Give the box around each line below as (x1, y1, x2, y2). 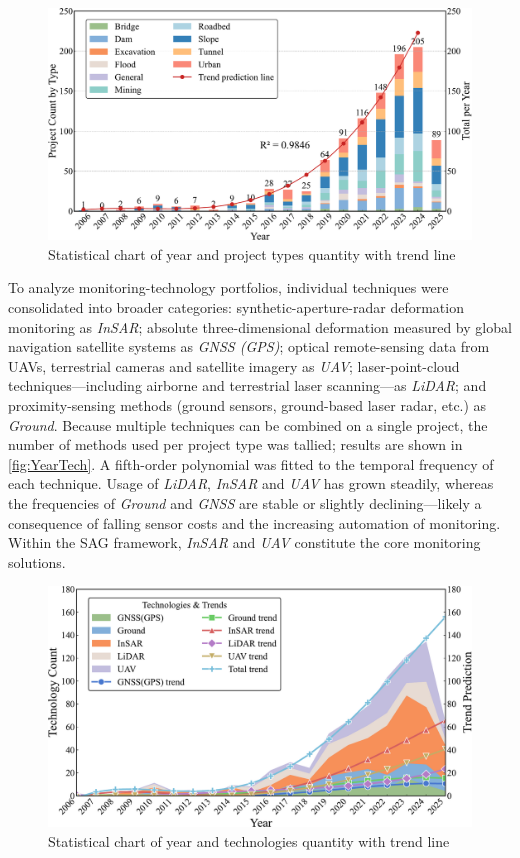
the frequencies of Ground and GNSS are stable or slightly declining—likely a (8, 493, 482, 513)
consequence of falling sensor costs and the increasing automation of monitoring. (8, 512, 501, 533)
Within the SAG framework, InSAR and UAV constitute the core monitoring (8, 532, 481, 553)
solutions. (8, 551, 66, 572)
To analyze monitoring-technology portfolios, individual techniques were (8, 277, 449, 298)
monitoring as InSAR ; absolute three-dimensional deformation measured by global (8, 316, 512, 337)
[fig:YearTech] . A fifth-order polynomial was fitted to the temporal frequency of (8, 453, 494, 474)
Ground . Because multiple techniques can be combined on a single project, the (8, 414, 488, 435)
